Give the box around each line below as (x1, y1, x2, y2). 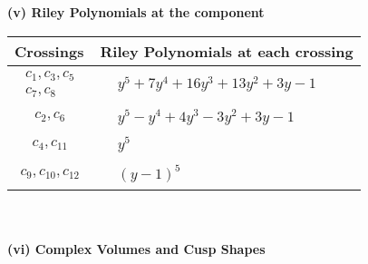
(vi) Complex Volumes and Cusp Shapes (7, 239, 266, 258)
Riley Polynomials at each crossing (100, 40, 353, 62)
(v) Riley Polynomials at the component (7, 3, 265, 21)
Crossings (15, 40, 84, 62)
